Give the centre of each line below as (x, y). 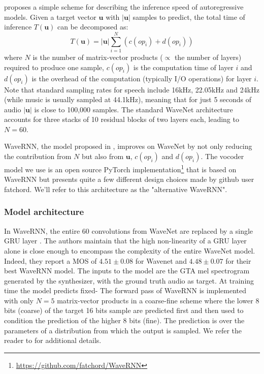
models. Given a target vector (50, 17)
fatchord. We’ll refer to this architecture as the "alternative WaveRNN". (116, 189)
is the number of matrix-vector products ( (98, 57)
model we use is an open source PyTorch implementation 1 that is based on (120, 168)
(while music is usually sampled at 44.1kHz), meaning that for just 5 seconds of (128, 99)
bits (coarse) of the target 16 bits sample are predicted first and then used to (124, 310)
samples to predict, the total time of (189, 17)
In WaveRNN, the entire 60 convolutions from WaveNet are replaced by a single (129, 230)
